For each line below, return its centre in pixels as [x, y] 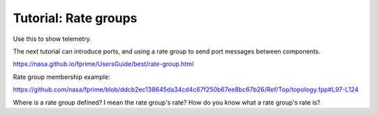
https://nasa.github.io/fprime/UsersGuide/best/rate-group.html [103, 64]
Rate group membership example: [62, 77]
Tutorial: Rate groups [75, 18]
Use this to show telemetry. [52, 39]
